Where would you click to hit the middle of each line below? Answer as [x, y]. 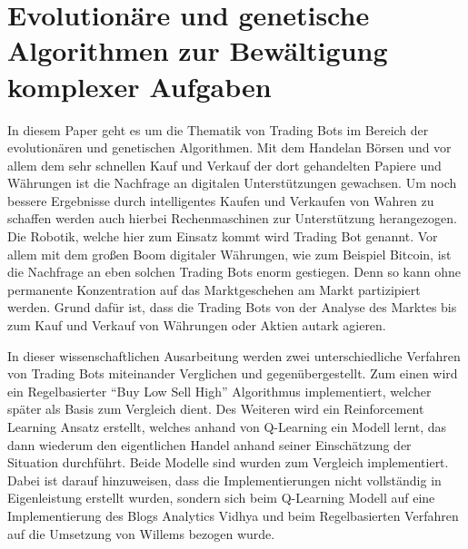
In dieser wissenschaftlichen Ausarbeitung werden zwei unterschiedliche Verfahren [234, 355]
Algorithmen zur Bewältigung [198, 50]
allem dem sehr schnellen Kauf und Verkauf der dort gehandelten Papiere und [224, 165]
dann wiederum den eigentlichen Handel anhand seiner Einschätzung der [209, 444]
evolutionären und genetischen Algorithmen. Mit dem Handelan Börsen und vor [229, 147]
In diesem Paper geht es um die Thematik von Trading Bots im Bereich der [218, 129]
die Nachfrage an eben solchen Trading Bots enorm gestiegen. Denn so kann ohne [234, 272]
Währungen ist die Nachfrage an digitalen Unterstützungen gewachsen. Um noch [232, 183]
